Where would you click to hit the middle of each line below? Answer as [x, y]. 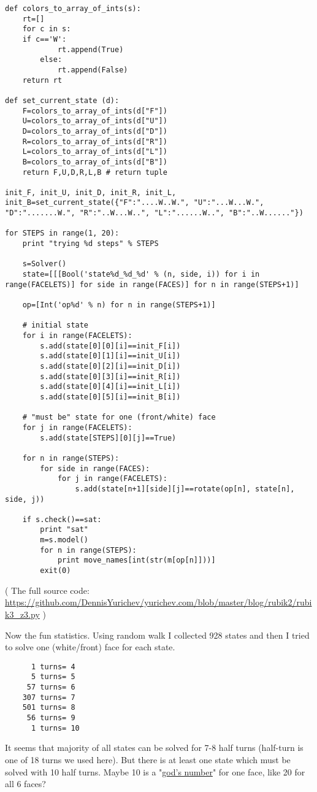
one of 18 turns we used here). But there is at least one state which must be [148, 759]
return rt [42, 80]
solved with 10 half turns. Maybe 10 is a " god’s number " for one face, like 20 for [155, 771]
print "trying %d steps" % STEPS [90, 244]
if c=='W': [44, 39]
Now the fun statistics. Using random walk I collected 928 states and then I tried [157, 635]
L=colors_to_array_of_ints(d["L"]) [95, 152]
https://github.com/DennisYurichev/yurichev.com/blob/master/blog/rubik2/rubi [158, 602]
